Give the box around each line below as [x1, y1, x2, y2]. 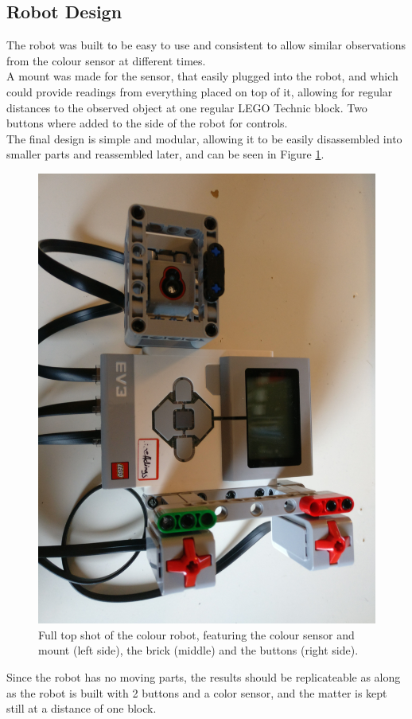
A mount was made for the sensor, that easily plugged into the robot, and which [6, 68, 398, 84]
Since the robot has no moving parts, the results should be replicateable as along [6, 669, 401, 686]
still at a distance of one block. [6, 700, 157, 717]
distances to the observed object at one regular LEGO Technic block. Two [6, 99, 367, 115]
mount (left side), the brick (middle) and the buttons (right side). [38, 642, 359, 658]
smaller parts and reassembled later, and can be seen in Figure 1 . [6, 146, 325, 162]
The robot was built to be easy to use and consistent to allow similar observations [6, 37, 406, 53]
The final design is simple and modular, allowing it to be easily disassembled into [6, 130, 402, 147]
